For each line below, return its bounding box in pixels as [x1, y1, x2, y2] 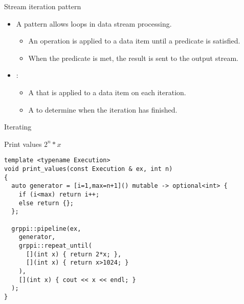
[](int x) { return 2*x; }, [26, 250, 122, 258]
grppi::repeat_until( [18, 242, 92, 249]
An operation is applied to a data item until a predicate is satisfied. [28, 35, 240, 46]
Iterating [4, 121, 32, 132]
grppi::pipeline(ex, [11, 225, 81, 232]
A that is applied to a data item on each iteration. [28, 86, 186, 97]
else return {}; [18, 199, 74, 207]
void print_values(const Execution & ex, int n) [4, 165, 173, 172]
